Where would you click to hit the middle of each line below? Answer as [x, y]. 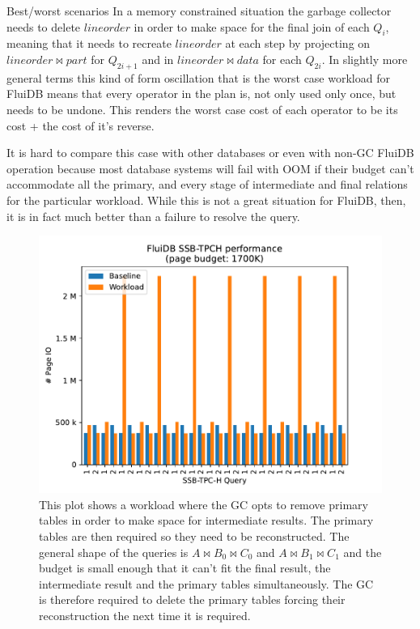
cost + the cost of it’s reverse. [81, 125]
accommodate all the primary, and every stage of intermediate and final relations [207, 184]
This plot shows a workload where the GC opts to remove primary [204, 504]
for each [282, 59]
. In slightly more [365, 59]
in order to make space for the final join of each [252, 26]
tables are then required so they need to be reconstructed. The [194, 535]
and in [158, 59]
